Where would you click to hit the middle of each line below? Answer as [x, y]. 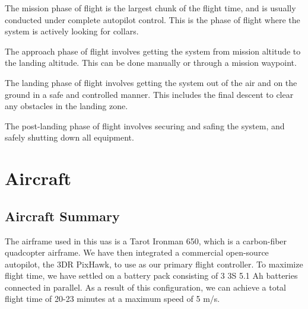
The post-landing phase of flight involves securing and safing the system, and [145, 125]
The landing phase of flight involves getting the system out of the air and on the [151, 82]
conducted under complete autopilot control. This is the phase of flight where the [153, 19]
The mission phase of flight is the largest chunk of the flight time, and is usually [150, 8]
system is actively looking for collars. [72, 31]
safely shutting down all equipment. [69, 137]
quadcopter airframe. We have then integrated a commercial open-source [137, 252]
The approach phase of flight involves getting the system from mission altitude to [153, 51]
